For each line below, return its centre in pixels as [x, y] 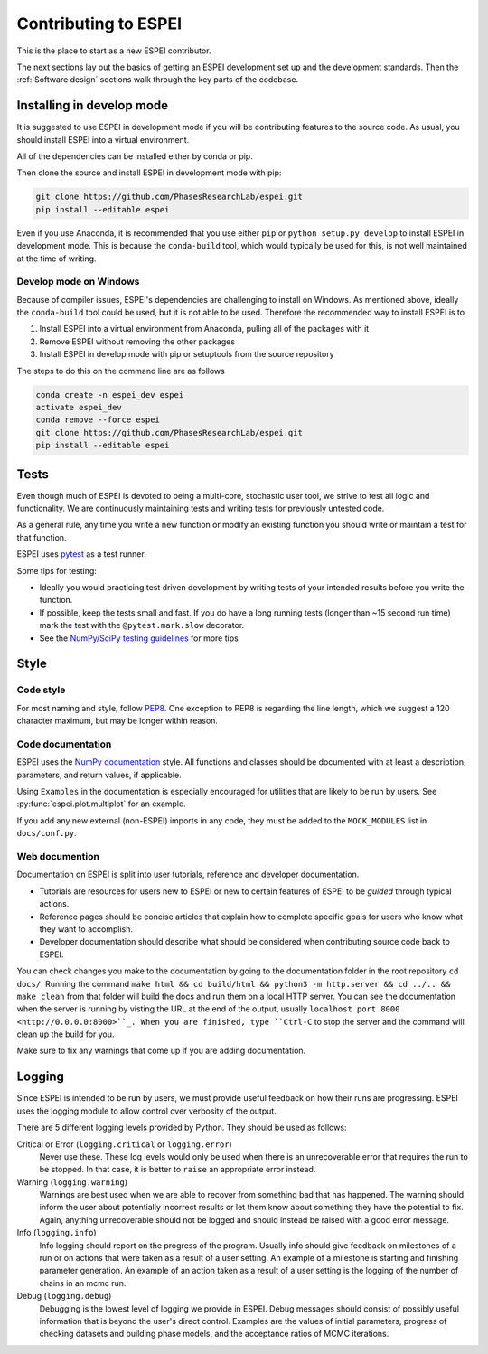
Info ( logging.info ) [56, 1233]
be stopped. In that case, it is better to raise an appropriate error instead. [178, 1170]
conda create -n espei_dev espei [110, 395]
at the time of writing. [56, 259]
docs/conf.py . [47, 833]
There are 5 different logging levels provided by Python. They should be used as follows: [182, 1128]
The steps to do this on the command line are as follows [121, 371]
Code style [41, 690]
